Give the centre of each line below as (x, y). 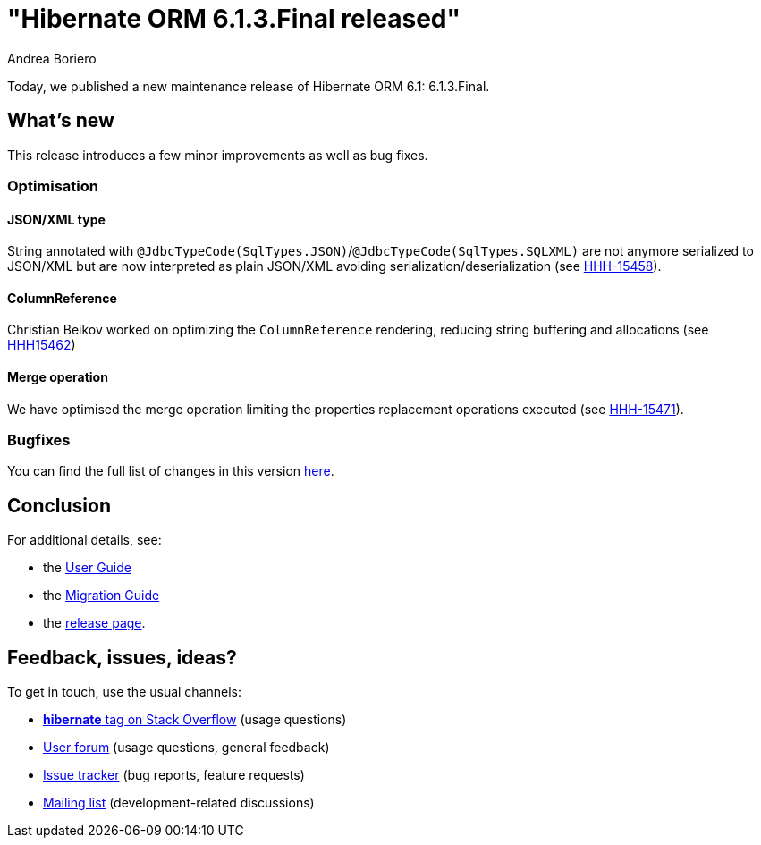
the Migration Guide (101, 596)
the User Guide (87, 568)
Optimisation (53, 186)
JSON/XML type (56, 219)
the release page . (94, 623)
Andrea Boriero (52, 58)
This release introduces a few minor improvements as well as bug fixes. (218, 155)
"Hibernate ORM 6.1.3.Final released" (234, 19)
